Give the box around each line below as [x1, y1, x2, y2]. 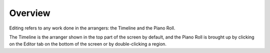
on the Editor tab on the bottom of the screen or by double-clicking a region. [9, 41, 167, 47]
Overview [9, 7, 50, 18]
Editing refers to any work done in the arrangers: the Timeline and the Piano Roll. [9, 25, 175, 31]
